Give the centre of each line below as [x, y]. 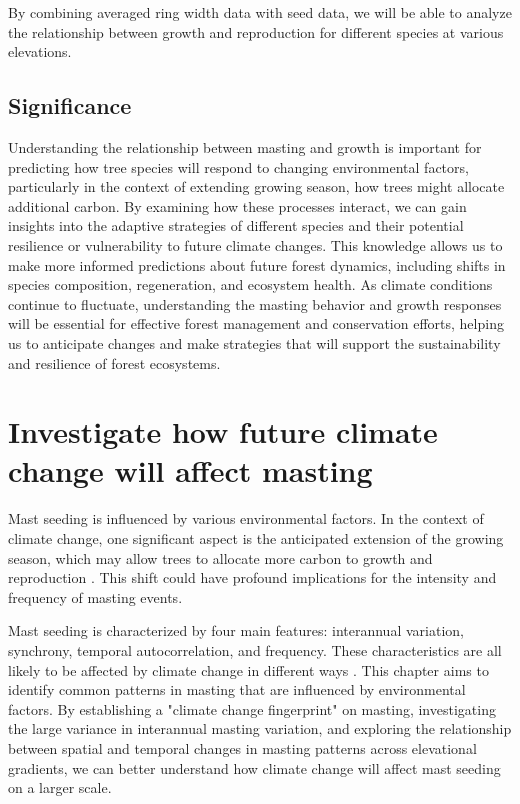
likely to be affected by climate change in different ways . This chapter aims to [248, 669]
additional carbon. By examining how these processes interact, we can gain [237, 205]
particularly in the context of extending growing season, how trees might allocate [256, 186]
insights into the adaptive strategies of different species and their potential [236, 225]
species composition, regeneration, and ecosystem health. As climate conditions [250, 284]
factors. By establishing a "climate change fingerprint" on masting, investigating [252, 708]
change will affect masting [190, 470]
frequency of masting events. [95, 596]
